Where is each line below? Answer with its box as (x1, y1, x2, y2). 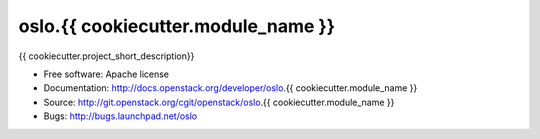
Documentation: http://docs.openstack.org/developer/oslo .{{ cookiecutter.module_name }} (43, 82, 418, 94)
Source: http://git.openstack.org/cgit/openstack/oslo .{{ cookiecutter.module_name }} (43, 96, 395, 108)
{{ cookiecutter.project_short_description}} (18, 50, 195, 62)
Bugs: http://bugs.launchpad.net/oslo (43, 110, 198, 122)
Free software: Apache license (43, 68, 170, 80)
